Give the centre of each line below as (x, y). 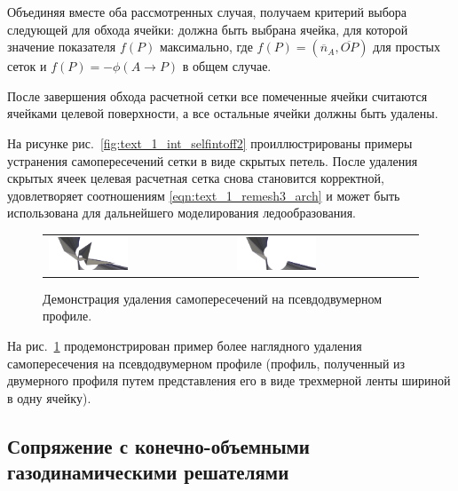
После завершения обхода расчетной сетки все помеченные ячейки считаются (217, 95)
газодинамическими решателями (148, 472)
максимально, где (206, 47)
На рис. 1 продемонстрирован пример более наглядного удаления (185, 346)
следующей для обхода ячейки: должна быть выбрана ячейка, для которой (208, 29)
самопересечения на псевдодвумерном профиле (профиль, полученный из (206, 363)
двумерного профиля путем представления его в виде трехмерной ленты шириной (229, 380)
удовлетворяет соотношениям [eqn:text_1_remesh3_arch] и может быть (204, 195)
